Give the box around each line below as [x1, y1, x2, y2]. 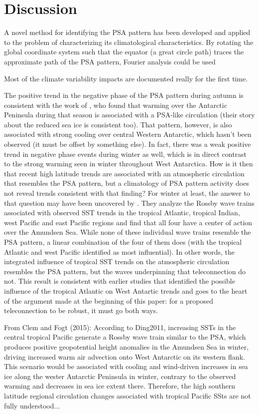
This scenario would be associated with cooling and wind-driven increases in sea [4, 361, 248, 372]
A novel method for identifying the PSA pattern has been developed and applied [4, 27, 251, 37]
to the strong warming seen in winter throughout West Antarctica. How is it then [4, 158, 253, 169]
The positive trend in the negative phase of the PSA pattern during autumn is [4, 90, 244, 100]
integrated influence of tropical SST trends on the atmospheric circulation [4, 256, 230, 267]
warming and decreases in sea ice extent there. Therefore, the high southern [4, 381, 236, 391]
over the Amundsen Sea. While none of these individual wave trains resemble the [4, 227, 251, 237]
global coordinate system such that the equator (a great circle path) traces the [4, 46, 244, 57]
